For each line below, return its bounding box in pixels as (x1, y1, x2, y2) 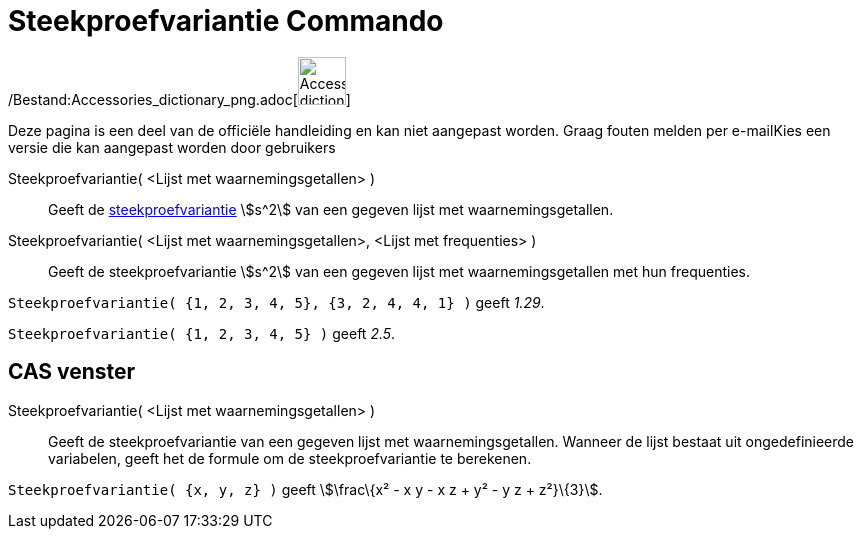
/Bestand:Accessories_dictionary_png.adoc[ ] (8, 90, 351, 108)
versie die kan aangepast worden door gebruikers (8, 138, 336, 156)
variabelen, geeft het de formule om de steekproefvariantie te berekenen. (48, 449, 532, 467)
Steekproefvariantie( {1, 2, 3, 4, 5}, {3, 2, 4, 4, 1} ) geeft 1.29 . (8, 293, 545, 311)
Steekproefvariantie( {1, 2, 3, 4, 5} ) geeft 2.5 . (8, 324, 396, 342)
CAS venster (8, 359, 136, 385)
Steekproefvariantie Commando (8, 4, 444, 38)
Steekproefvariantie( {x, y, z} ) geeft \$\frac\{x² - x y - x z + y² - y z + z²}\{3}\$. (8, 480, 603, 498)
